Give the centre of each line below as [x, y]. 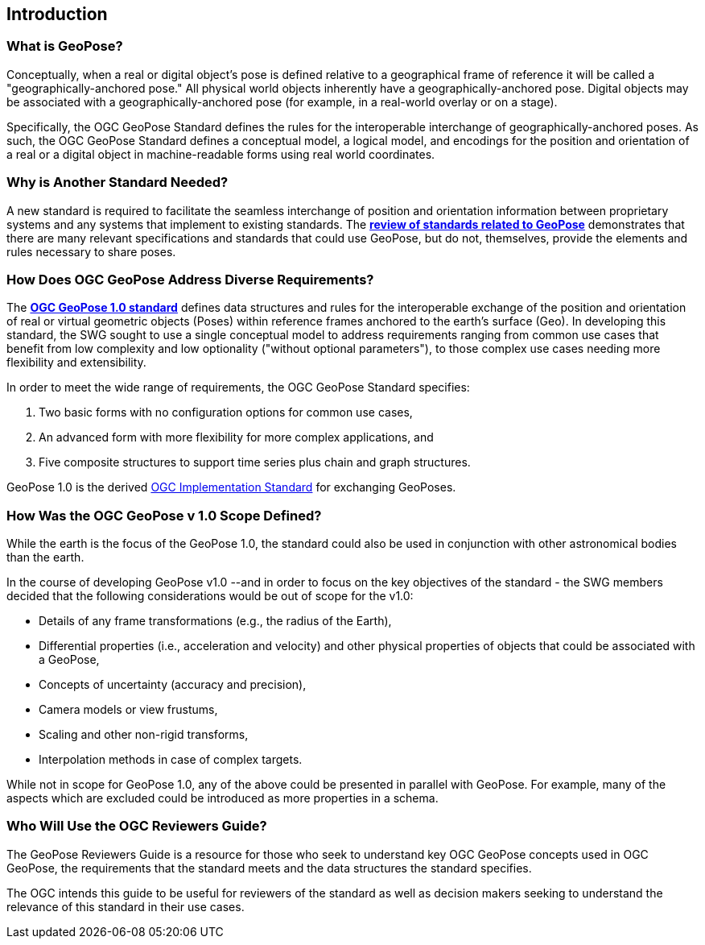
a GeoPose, [69, 660]
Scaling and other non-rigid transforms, [144, 735]
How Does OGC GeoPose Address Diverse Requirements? [190, 279]
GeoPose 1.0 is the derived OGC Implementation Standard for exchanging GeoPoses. [231, 487]
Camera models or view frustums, [128, 710]
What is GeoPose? [65, 46]
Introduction [57, 14]
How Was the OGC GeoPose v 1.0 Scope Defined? [164, 515]
